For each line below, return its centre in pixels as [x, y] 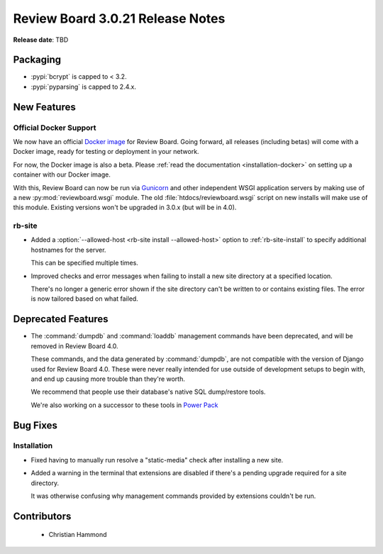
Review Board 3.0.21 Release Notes [119, 18]
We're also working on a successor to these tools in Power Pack [124, 405]
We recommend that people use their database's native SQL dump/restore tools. [148, 392]
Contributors [42, 516]
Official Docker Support [55, 128]
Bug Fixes [35, 425]
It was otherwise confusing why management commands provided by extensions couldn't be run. [173, 496]
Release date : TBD [41, 40]
